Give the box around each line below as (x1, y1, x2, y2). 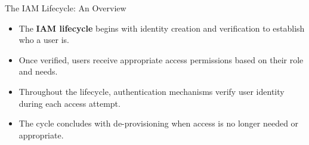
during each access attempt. (18, 97, 120, 109)
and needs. (18, 65, 58, 78)
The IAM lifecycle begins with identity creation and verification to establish (18, 21, 305, 34)
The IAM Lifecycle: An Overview (5, 2, 126, 14)
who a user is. (18, 33, 69, 46)
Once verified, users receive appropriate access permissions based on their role (18, 53, 304, 66)
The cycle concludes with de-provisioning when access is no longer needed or (18, 117, 299, 129)
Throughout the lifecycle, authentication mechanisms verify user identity (18, 85, 285, 97)
